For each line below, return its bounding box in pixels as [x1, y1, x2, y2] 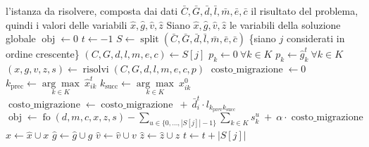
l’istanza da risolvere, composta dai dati [6, 4, 178, 18]
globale [6, 31, 36, 46]
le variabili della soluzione [229, 17, 341, 32]
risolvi [82, 64, 109, 75]
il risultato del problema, [251, 4, 358, 18]
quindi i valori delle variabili [6, 17, 127, 32]
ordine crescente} [6, 46, 80, 61]
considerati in [286, 31, 345, 46]
